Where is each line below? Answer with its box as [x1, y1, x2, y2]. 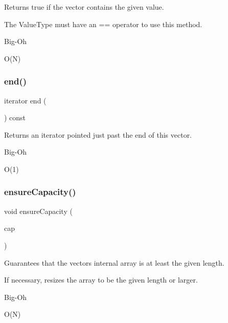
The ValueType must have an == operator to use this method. [4, 18, 202, 29]
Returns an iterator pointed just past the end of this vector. [4, 129, 192, 140]
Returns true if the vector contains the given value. [4, 2, 164, 12]
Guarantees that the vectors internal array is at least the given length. [4, 257, 224, 268]
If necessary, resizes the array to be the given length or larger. [4, 274, 198, 285]
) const [4, 112, 26, 123]
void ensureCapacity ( [4, 205, 73, 216]
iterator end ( [4, 95, 47, 105]
